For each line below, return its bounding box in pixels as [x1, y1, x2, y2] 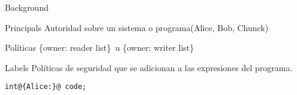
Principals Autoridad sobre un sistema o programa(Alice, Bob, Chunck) [5, 21, 269, 33]
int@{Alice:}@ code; [5, 82, 87, 91]
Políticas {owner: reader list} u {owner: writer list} [5, 41, 194, 54]
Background [5, 1, 49, 13]
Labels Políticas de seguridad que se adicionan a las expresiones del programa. [5, 61, 293, 73]
